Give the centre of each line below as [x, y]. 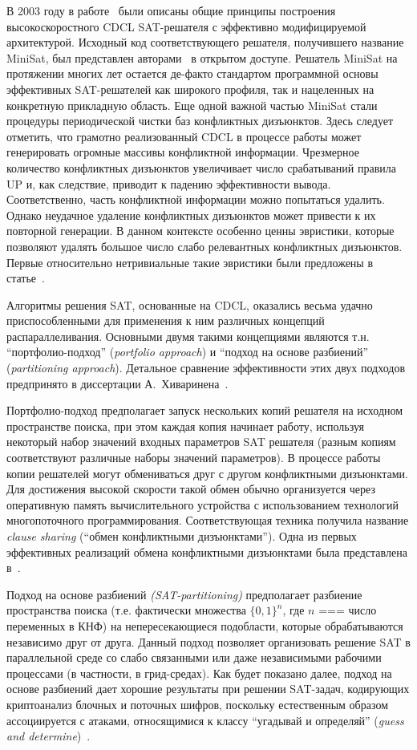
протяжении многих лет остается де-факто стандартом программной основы [192, 73]
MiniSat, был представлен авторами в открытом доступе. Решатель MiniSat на [202, 57]
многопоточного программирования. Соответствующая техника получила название [208, 520]
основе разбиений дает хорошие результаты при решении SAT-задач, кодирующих [208, 689]
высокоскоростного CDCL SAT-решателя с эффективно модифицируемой [186, 26]
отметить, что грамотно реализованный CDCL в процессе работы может [184, 136]
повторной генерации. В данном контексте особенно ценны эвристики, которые [200, 231]
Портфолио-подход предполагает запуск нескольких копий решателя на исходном [205, 410]
